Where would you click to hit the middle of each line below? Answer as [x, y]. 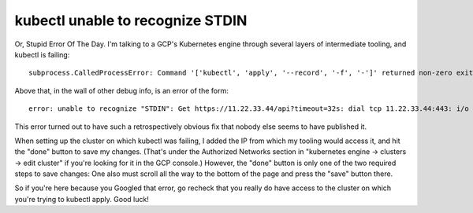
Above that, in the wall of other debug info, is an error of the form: [121, 90]
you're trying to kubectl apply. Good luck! [82, 199]
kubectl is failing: [42, 54]
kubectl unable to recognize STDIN [131, 20]
